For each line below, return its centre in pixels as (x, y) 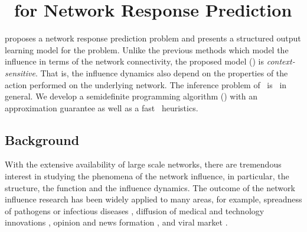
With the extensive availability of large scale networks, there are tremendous (143, 164)
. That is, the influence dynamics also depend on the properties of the (161, 72)
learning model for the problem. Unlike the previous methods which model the (147, 49)
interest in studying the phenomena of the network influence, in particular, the (147, 176)
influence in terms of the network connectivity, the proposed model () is (135, 61)
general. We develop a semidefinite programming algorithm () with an (131, 96)
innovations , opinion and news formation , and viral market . (116, 222)
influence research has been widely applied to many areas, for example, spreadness (153, 199)
